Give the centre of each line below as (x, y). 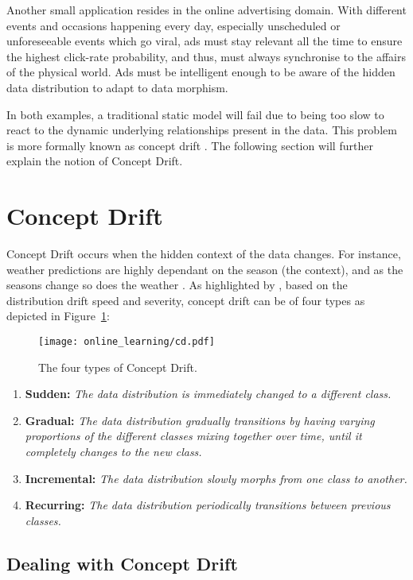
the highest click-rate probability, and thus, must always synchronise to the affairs (206, 56)
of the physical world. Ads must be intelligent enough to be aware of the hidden (201, 72)
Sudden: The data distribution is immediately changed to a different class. (208, 394)
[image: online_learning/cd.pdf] (127, 342)
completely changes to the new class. (113, 452)
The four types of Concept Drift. (118, 367)
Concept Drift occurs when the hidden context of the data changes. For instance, (204, 254)
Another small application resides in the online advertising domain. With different (206, 10)
